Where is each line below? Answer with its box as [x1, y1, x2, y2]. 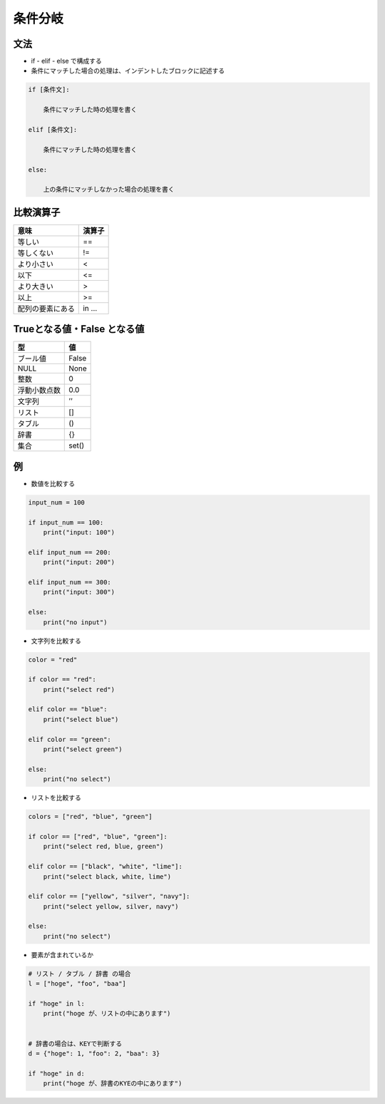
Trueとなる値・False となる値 [13, 323, 145, 335]
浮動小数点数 [17, 386, 61, 396]
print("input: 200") [43, 558, 115, 567]
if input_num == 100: [28, 518, 104, 527]
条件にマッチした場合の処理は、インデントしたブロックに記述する [31, 66, 225, 75]
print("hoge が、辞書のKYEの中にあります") [43, 1080, 183, 1088]
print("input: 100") [43, 528, 115, 537]
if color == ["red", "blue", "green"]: [28, 832, 168, 840]
